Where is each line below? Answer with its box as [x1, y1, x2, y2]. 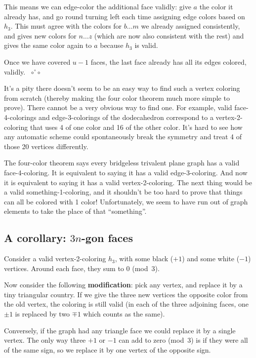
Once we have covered [4, 56, 71, 67]
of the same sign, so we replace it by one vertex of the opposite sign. [4, 344, 211, 355]
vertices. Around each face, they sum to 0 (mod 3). [4, 263, 160, 273]
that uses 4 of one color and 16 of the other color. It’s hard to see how [30, 121, 243, 132]
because [100, 40, 124, 50]
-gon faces [81, 230, 133, 245]
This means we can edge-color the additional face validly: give [4, 1, 191, 11]
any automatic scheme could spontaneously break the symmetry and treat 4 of [4, 131, 242, 142]
